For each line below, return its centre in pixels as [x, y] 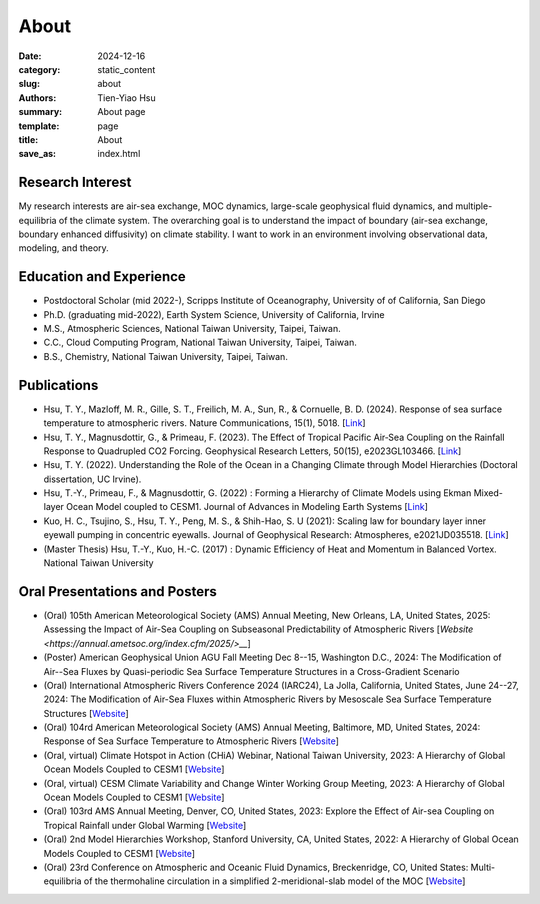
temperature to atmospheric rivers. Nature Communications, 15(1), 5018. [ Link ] [204, 423]
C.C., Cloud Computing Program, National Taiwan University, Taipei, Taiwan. [200, 342]
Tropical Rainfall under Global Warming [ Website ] [145, 825]
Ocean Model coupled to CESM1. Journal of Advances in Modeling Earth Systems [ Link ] [247, 507]
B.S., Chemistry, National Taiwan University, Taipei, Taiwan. [166, 356]
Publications [58, 385]
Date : [30, 56]
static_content [126, 69]
